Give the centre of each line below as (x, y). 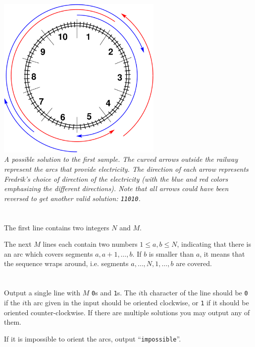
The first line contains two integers (57, 227)
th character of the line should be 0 (194, 293)
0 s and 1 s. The (114, 293)
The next (18, 244)
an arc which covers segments (49, 253)
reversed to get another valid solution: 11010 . (72, 198)
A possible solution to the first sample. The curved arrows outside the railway (121, 159)
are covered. (194, 263)
